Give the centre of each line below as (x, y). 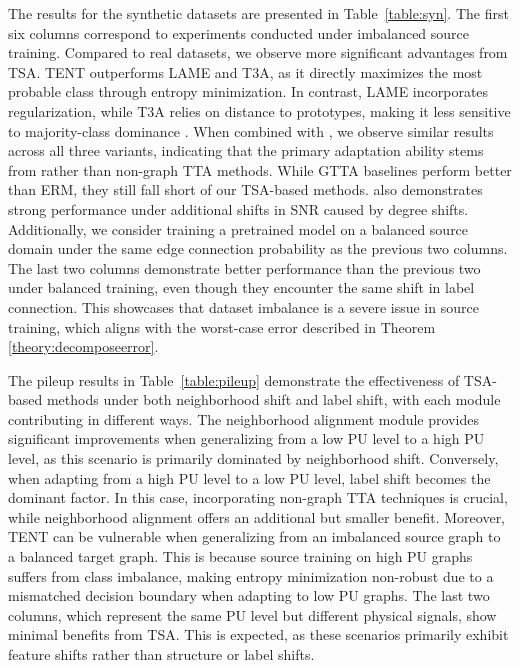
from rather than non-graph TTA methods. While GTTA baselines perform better (260, 169)
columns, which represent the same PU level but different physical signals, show (252, 614)
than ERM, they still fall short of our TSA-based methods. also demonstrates (245, 189)
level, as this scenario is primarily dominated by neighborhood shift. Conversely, (253, 458)
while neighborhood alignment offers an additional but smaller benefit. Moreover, (257, 516)
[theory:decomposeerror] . (83, 346)
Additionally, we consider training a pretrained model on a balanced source (238, 228)
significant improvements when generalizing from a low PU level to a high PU (246, 438)
